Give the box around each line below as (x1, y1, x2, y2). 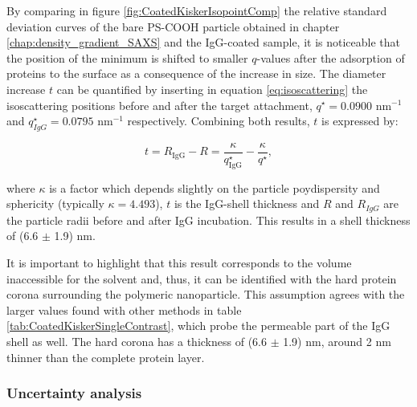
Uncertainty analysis (6, 383, 142, 403)
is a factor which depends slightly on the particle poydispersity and (49, 179, 380, 196)
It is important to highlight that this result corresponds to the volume (6, 254, 352, 271)
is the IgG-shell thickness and (174, 195, 320, 212)
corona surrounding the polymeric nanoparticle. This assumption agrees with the (6, 286, 405, 303)
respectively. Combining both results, (127, 112, 310, 129)
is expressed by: (321, 112, 399, 129)
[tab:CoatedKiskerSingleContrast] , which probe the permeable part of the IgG (6, 317, 390, 334)
